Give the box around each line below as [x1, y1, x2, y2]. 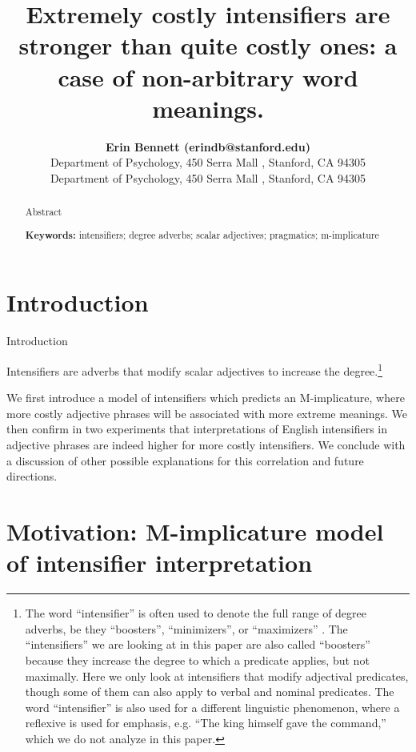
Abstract [25, 205, 62, 219]
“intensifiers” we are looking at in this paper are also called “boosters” [25, 636, 370, 653]
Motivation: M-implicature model [6, 515, 384, 547]
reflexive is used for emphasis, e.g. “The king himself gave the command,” [25, 714, 386, 731]
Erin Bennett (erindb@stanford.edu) [106, 138, 310, 155]
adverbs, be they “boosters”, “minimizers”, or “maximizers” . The [25, 620, 348, 637]
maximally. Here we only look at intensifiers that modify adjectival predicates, [25, 667, 409, 684]
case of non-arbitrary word [58, 60, 358, 93]
